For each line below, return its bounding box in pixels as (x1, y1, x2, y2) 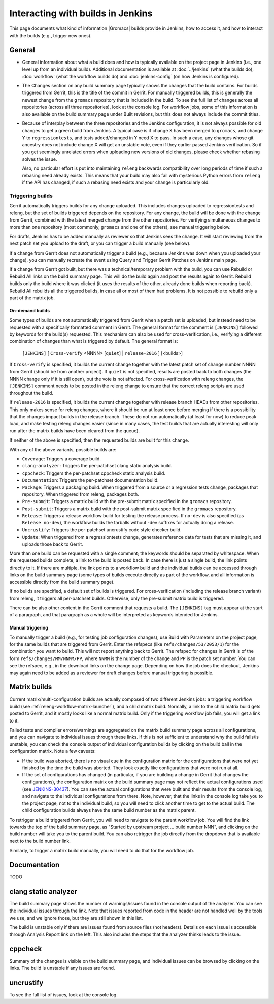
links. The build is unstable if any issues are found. (9, 965, 115, 971)
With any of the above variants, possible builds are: (9, 446, 117, 452)
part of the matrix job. (9, 295, 55, 301)
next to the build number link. (9, 838, 71, 844)
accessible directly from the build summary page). (9, 579, 115, 585)
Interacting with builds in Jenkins (9, 8, 153, 19)
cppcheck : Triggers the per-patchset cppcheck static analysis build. (22, 470, 166, 476)
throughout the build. (9, 390, 53, 396)
